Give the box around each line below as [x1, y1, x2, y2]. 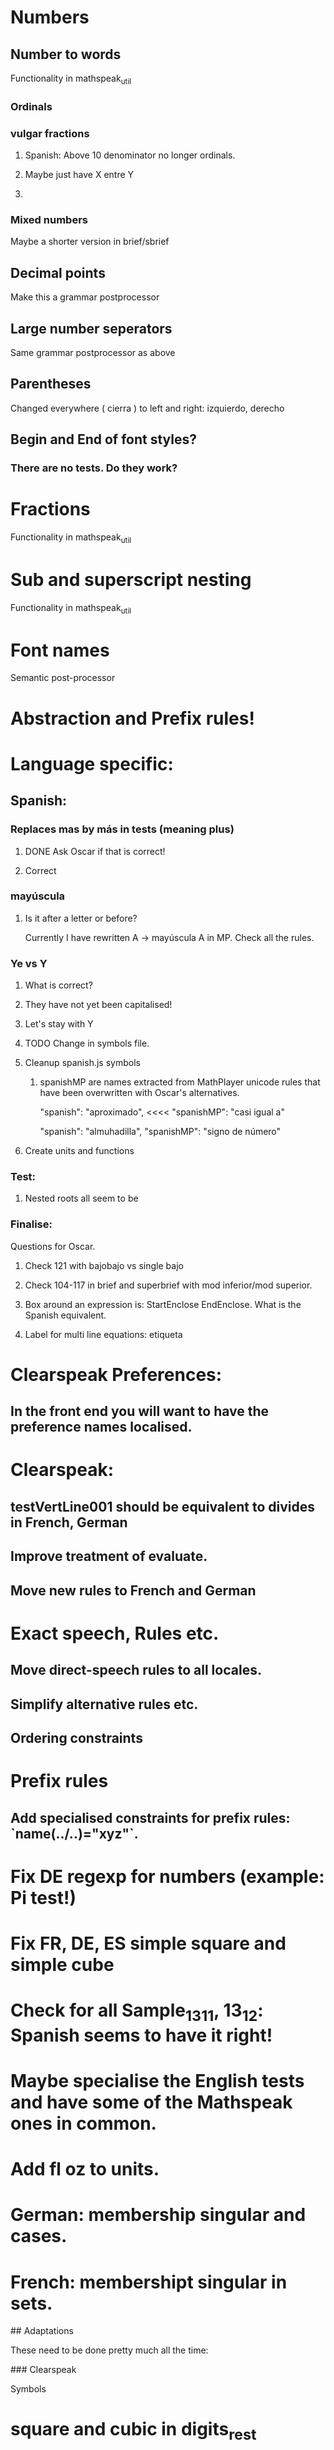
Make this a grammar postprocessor [10, 291, 160, 303]
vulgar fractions [10, 126, 90, 140]
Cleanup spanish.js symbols [24, 1057, 141, 1069]
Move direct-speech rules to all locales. [10, 1662, 262, 1679]
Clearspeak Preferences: [10, 1363, 223, 1386]
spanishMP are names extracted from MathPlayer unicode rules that [39, 1076, 321, 1088]
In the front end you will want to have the [10, 1403, 270, 1420]
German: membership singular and [10, 2204, 307, 2226]
